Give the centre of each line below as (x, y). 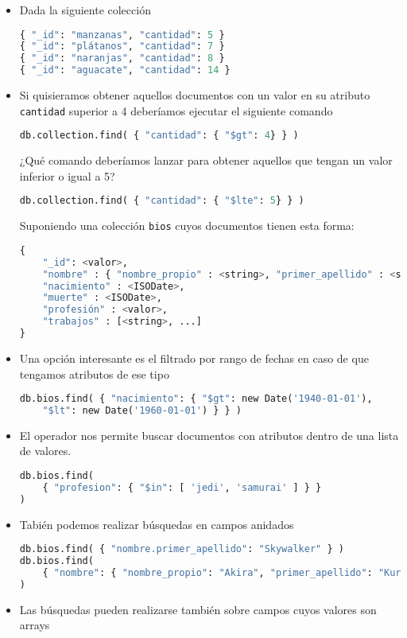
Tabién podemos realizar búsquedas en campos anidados (157, 524)
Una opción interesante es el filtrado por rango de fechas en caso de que (194, 358)
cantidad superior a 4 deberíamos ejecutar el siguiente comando (176, 110)
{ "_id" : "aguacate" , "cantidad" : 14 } (125, 70)
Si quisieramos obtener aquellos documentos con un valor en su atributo (195, 95)
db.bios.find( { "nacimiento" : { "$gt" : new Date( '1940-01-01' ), (196, 399)
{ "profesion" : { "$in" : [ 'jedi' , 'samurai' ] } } (182, 487)
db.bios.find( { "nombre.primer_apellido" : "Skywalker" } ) (182, 549)
